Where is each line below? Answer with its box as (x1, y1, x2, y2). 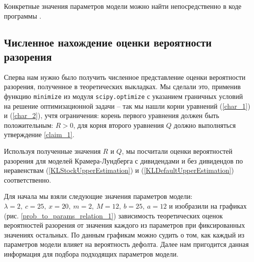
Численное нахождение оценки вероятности (4, 34, 212, 49)
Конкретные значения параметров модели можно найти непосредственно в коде (4, 1, 242, 11)
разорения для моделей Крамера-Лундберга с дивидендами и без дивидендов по (4, 155, 243, 166)
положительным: (4, 119, 53, 130)
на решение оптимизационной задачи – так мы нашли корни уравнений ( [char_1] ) (4, 100, 251, 111)
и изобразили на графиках (169, 200, 247, 211)
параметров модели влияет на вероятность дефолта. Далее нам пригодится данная (4, 239, 249, 249)
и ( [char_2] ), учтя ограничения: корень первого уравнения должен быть (4, 110, 219, 120)
